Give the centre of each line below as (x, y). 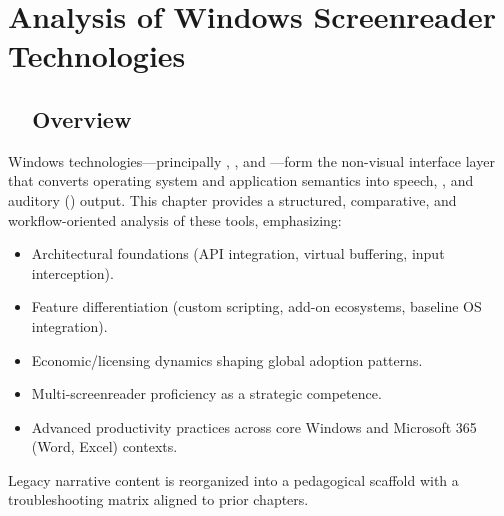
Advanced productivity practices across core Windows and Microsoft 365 (254, 426)
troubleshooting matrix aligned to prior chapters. (158, 499)
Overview (82, 118)
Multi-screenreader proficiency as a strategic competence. (206, 393)
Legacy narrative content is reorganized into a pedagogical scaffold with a (233, 479)
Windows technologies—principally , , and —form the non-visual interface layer (251, 160)
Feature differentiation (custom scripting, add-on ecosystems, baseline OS (256, 306)
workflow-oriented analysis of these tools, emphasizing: (175, 219)
